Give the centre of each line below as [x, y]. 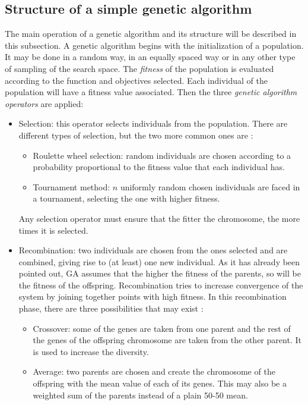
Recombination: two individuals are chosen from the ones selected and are [153, 250]
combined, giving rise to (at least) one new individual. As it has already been [159, 261]
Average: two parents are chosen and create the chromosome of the [154, 371]
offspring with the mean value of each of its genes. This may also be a [160, 383]
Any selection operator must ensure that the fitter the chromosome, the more [159, 218]
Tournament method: [72, 186]
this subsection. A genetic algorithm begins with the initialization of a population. [154, 45]
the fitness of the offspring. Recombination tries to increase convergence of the [161, 285]
